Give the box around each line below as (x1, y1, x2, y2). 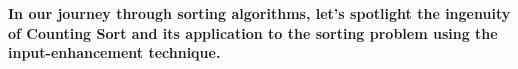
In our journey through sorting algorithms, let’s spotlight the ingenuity (8, 3, 511, 23)
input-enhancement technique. (8, 42, 221, 63)
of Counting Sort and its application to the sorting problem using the (8, 22, 498, 43)
